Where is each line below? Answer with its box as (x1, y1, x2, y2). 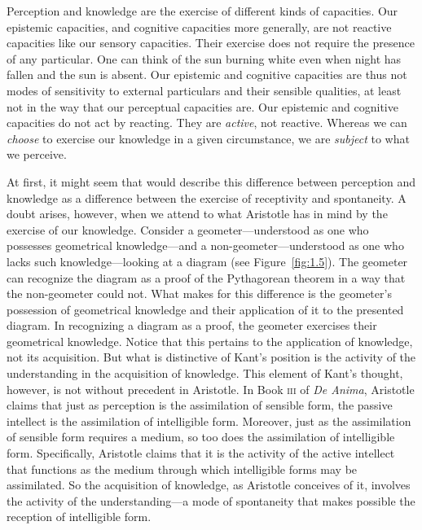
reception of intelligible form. (7, 508, 152, 525)
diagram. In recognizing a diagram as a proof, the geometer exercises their (7, 317, 377, 334)
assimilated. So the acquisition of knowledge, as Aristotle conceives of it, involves (7, 476, 411, 493)
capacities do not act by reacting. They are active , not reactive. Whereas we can (7, 114, 407, 131)
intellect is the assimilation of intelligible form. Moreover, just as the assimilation (7, 412, 411, 429)
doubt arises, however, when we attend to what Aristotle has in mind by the (7, 205, 388, 222)
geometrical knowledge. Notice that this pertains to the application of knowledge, (7, 332, 413, 349)
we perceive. (7, 146, 67, 163)
